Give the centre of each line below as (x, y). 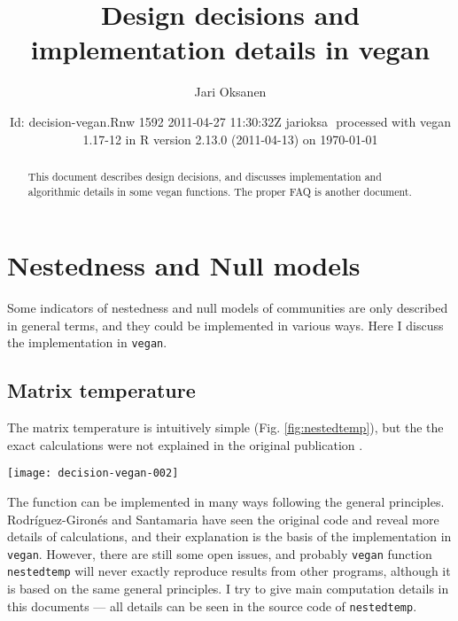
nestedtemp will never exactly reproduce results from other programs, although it (229, 571)
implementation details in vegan (230, 49)
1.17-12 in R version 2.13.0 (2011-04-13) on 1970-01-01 (230, 139)
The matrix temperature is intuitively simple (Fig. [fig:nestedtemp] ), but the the (225, 427)
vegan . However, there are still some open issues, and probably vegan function (220, 553)
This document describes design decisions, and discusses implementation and (205, 176)
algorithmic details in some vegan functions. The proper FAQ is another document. (220, 191)
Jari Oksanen (230, 92)
